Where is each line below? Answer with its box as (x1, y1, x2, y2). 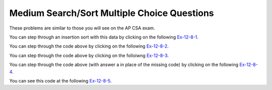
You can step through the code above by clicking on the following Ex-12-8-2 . (9, 43, 169, 49)
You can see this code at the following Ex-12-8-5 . (9, 77, 112, 83)
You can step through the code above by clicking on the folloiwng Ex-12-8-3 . (9, 52, 169, 58)
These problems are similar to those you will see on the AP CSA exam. (9, 25, 156, 31)
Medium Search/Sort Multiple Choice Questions (9, 7, 214, 18)
